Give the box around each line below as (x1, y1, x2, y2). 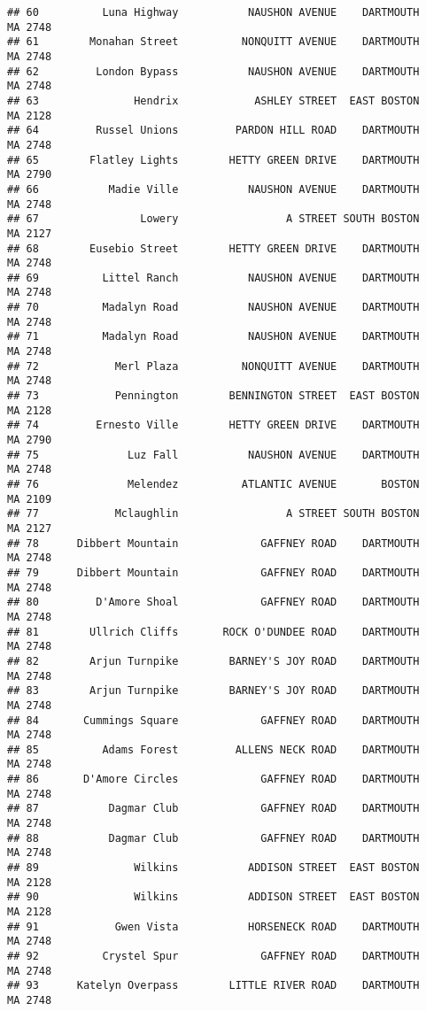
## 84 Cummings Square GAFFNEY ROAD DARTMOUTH (7, 714, 420, 727)
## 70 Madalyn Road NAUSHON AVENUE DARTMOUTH (7, 301, 420, 314)
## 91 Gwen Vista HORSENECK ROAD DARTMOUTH (7, 920, 420, 933)
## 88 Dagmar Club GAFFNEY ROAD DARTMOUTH (7, 831, 420, 845)
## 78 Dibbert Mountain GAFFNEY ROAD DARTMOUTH (7, 536, 420, 550)
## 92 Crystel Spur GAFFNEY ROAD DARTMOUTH (7, 950, 420, 962)
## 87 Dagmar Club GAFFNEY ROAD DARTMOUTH (7, 802, 420, 815)
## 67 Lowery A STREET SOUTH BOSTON (7, 212, 420, 226)
